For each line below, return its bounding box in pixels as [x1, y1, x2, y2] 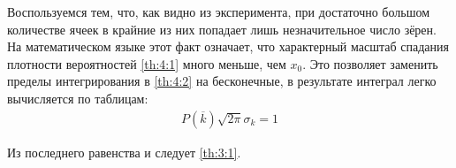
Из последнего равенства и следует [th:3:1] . [7, 142, 241, 161]
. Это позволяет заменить [302, 54, 438, 73]
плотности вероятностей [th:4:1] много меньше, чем [7, 54, 286, 73]
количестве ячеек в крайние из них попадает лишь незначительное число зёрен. [7, 19, 437, 38]
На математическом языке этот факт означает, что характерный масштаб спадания [7, 37, 449, 56]
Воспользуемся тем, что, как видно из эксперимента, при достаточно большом [7, 3, 430, 20]
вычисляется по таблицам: [7, 88, 148, 107]
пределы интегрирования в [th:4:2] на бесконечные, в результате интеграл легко [7, 72, 437, 90]
